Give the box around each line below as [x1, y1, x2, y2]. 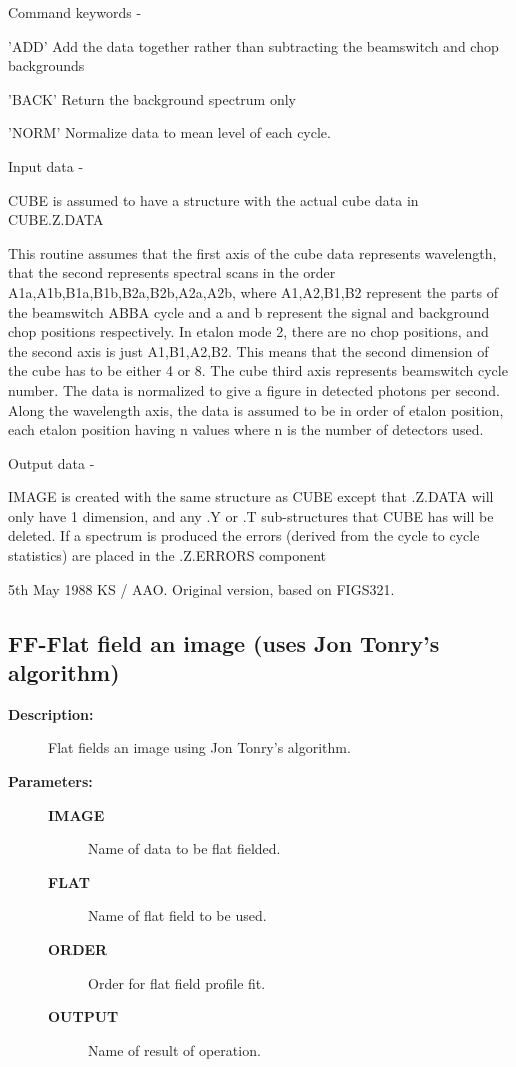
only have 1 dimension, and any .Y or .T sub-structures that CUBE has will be [8, 505, 494, 526]
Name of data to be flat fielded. [88, 838, 281, 859]
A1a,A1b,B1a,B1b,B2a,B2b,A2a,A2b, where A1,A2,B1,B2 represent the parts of [8, 281, 498, 302]
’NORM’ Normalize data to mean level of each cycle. [8, 122, 331, 143]
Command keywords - [8, 2, 142, 22]
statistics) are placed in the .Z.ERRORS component [8, 545, 326, 566]
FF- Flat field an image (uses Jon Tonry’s [8, 627, 440, 658]
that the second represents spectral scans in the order [8, 262, 336, 283]
